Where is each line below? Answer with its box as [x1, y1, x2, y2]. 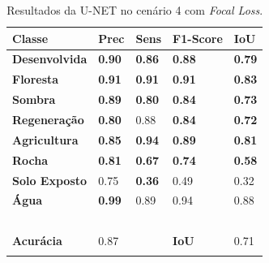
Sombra [12, 91, 56, 108]
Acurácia [12, 232, 62, 249]
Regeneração [12, 110, 84, 127]
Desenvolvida [12, 50, 88, 67]
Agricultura [12, 131, 79, 148]
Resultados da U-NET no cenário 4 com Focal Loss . [6, 2, 263, 18]
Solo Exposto [12, 171, 88, 188]
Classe [12, 29, 49, 46]
